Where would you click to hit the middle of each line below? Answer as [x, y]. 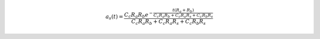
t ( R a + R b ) [183, 11]
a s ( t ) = [115, 17]
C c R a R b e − [139, 15]
